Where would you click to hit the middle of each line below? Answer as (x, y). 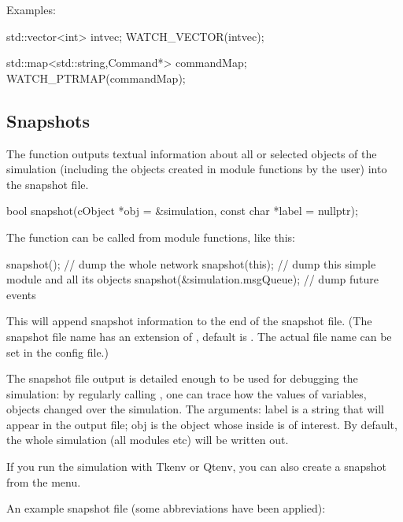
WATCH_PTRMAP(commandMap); (96, 78)
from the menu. (44, 481)
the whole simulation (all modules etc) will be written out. (148, 440)
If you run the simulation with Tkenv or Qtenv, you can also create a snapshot (197, 466)
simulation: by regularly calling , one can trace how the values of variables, (187, 393)
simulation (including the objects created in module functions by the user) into (197, 169)
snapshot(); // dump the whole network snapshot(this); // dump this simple (191, 263)
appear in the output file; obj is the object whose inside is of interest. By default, (202, 424)
